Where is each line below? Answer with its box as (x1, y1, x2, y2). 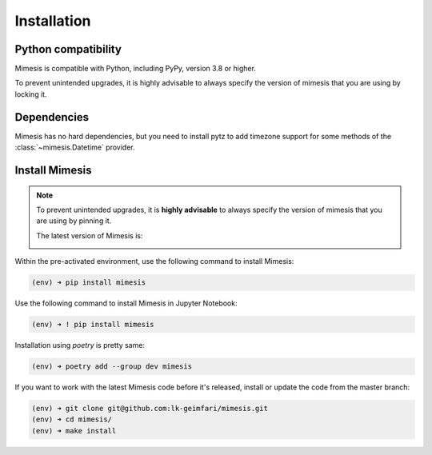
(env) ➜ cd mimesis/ (31, 415, 112, 424)
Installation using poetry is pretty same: (14, 341, 146, 350)
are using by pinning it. (36, 216, 112, 226)
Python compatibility (14, 42, 122, 56)
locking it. (14, 89, 47, 99)
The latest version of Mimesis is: (36, 230, 143, 240)
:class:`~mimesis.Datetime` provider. (14, 142, 135, 152)
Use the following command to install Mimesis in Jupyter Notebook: (14, 298, 238, 308)
